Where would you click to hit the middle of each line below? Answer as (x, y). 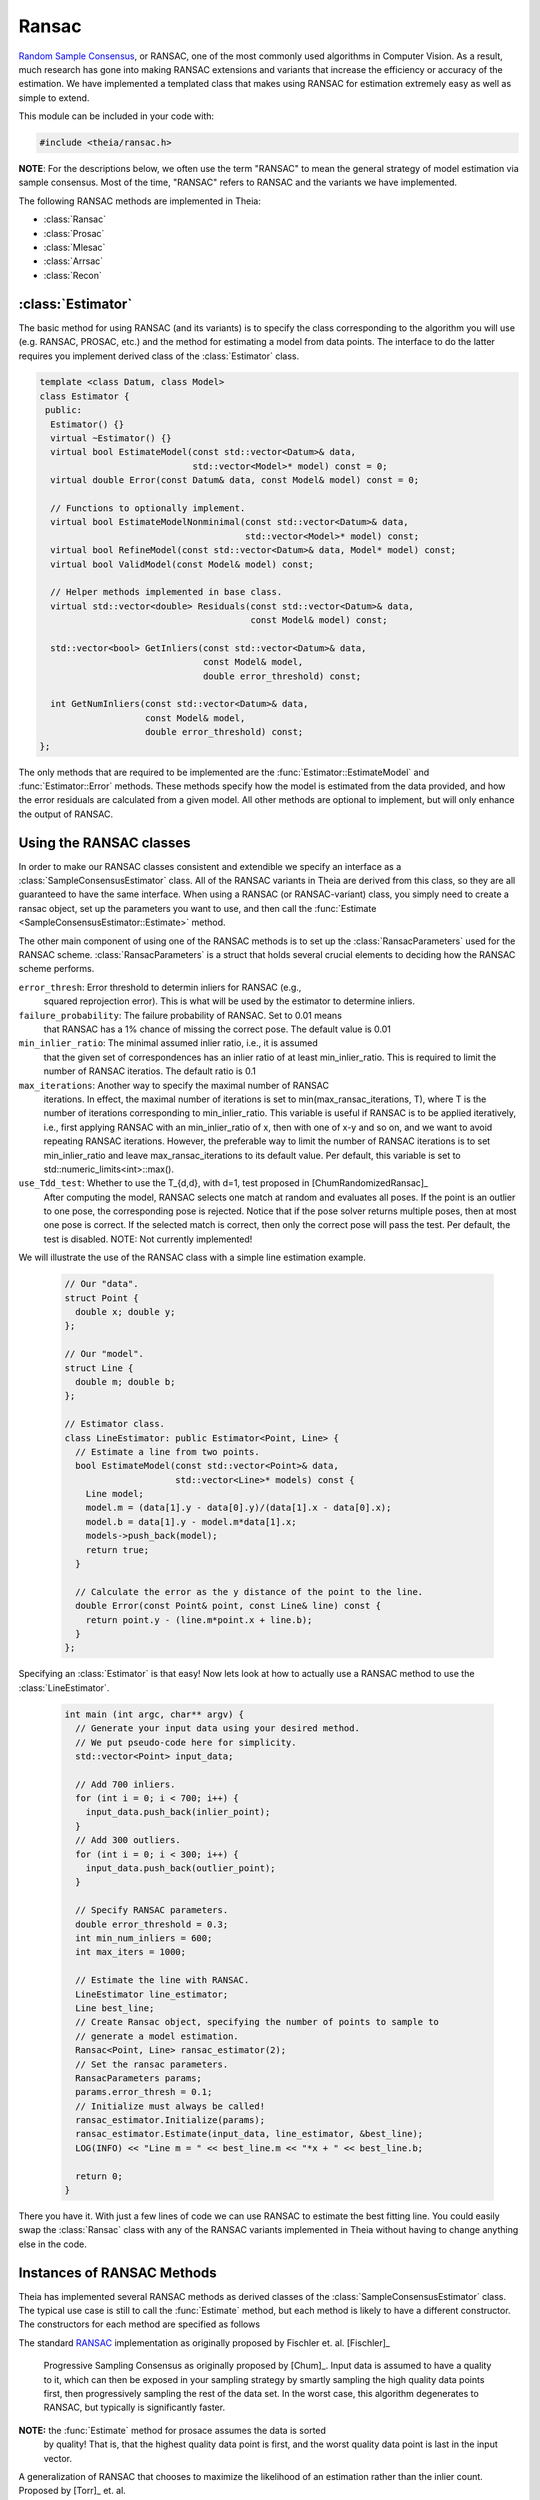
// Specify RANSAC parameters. (152, 1910)
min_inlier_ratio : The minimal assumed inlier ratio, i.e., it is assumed (168, 1043)
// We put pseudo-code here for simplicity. (186, 1742)
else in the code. (52, 2244)
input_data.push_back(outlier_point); (180, 1868)
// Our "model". (104, 1354)
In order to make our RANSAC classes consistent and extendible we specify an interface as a (210, 866)
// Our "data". (101, 1284)
